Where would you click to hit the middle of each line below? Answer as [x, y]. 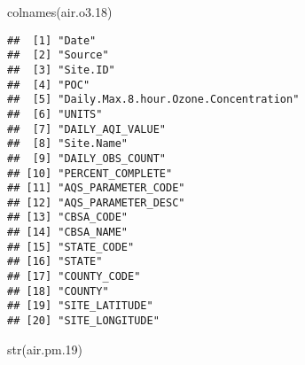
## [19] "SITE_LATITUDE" [80, 306]
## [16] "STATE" [55, 262]
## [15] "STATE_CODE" [71, 247]
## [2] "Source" [58, 55]
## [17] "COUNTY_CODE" [74, 277]
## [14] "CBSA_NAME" [68, 233]
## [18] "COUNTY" [58, 291]
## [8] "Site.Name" [68, 144]
